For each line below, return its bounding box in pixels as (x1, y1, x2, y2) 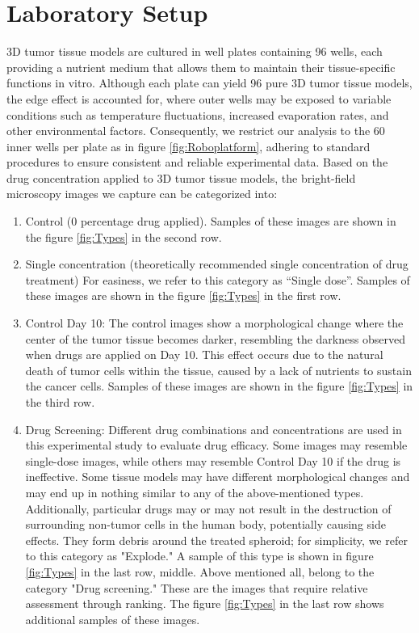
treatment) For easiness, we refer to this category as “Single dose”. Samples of (25, 271, 410, 288)
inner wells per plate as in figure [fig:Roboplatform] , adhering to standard (6, 137, 371, 154)
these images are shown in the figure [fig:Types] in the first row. (25, 287, 341, 304)
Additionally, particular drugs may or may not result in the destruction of (25, 500, 392, 517)
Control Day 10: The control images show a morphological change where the (25, 314, 404, 331)
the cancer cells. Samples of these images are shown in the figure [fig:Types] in (25, 378, 413, 395)
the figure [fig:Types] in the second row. (25, 228, 222, 245)
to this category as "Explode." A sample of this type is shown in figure (25, 547, 374, 564)
